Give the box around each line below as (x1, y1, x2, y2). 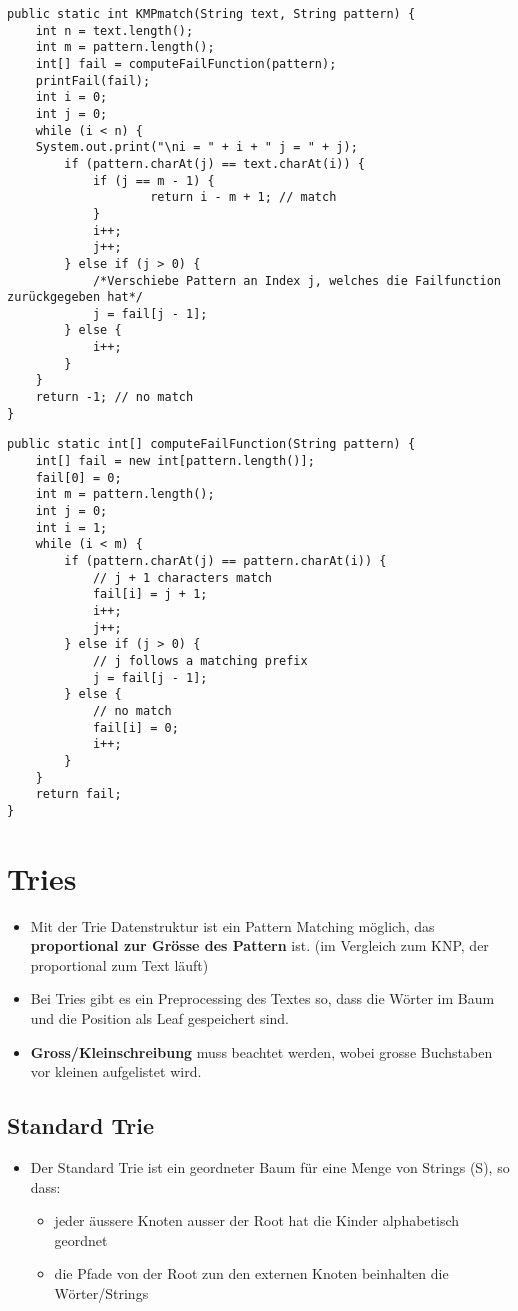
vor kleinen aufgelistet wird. (30, 1061, 202, 1082)
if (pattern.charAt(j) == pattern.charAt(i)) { (64, 554, 387, 568)
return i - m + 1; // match (150, 190, 337, 205)
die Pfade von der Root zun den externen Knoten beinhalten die (54, 1263, 449, 1284)
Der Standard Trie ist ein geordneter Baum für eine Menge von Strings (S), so (30, 1156, 510, 1177)
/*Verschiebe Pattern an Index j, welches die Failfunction (92, 273, 501, 288)
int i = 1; (35, 520, 108, 535)
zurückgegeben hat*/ (7, 290, 144, 305)
